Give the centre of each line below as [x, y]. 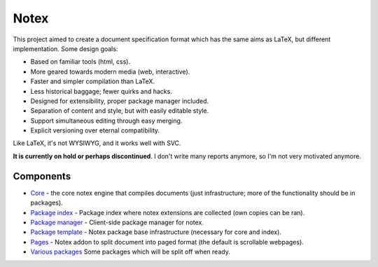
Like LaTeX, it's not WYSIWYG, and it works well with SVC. [97, 143]
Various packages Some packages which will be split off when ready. [130, 252]
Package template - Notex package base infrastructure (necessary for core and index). [156, 232]
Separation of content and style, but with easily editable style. [120, 111]
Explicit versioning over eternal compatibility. [95, 130]
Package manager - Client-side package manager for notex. [117, 222]
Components [42, 176]
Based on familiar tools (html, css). [80, 62]
